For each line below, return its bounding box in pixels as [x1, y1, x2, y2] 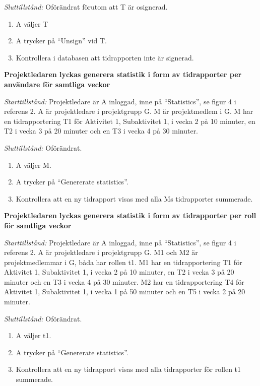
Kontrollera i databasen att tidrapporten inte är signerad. [16, 52, 194, 62]
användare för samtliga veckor [4, 79, 110, 89]
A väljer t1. [16, 330, 51, 341]
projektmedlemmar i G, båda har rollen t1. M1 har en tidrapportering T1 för [4, 256, 242, 267]
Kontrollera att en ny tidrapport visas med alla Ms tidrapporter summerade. [16, 193, 253, 204]
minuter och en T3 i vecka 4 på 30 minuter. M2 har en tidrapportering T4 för [4, 276, 244, 287]
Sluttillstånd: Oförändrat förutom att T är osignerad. [4, 2, 168, 12]
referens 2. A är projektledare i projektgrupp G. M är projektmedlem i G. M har [4, 106, 253, 116]
